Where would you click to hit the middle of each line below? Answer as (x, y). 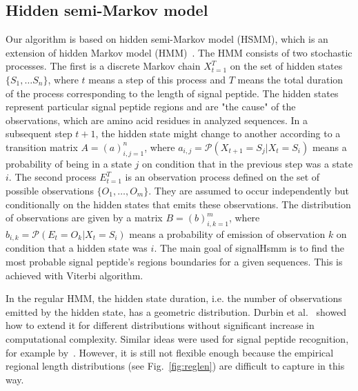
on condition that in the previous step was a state (248, 163)
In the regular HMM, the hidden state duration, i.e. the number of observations (174, 298)
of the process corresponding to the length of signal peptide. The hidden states (172, 93)
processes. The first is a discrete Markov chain (103, 66)
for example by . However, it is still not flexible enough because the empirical (170, 352)
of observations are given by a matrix (84, 218)
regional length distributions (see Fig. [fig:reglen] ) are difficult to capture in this (175, 366)
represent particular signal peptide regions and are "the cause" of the (151, 107)
